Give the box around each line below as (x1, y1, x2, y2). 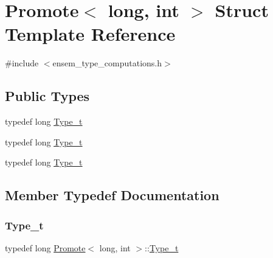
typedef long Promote (5, 241, 86, 254)
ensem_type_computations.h (52, 57, 162, 69)
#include (5, 57, 39, 69)
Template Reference (5, 21, 176, 46)
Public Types (5, 86, 90, 105)
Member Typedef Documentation (5, 186, 219, 204)
